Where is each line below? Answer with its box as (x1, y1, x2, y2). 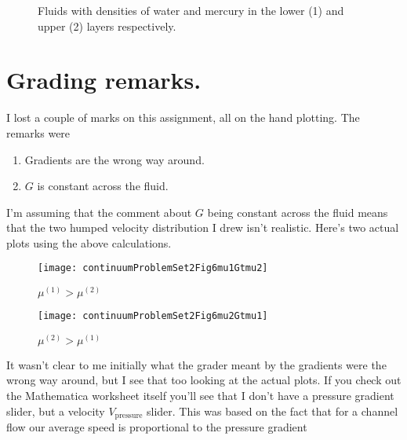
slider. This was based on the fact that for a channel (147, 402, 398, 419)
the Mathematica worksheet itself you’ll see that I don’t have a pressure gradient (6, 387, 394, 403)
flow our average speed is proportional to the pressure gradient (6, 419, 307, 435)
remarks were (6, 124, 71, 141)
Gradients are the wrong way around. (24, 151, 205, 167)
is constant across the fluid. (37, 178, 169, 194)
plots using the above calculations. (6, 234, 172, 251)
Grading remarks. (6, 64, 202, 96)
